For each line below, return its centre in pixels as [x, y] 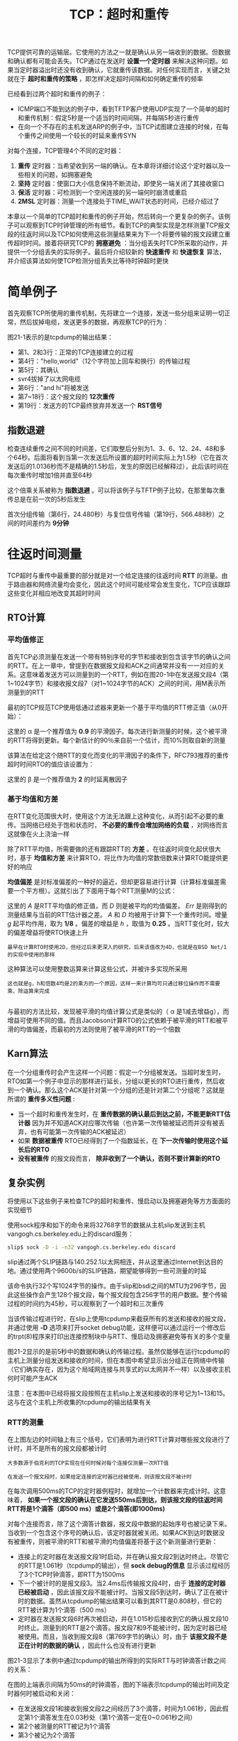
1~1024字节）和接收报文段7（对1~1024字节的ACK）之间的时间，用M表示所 [117, 683]
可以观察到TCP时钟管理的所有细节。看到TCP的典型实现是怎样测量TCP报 [119, 225]
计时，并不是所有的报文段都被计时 [57, 1448]
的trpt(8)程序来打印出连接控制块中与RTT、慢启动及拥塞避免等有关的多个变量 [119, 1337]
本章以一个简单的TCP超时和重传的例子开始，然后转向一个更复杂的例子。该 [116, 217]
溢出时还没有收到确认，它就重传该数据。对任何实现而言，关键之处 [134, 70]
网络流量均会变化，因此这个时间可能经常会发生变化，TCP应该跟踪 [134, 584]
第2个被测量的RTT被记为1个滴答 [64, 1726]
